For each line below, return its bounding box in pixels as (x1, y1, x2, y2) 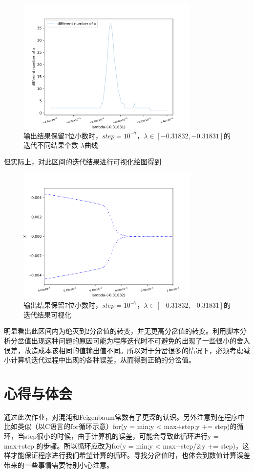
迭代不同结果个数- (23, 140, 81, 150)
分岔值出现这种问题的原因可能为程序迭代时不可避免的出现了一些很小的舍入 (10, 335, 250, 345)
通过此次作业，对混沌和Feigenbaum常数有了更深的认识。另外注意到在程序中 (4, 411, 245, 422)
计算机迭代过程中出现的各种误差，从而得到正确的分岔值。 (10, 355, 195, 365)
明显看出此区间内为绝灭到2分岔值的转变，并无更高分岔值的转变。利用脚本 (4, 326, 240, 336)
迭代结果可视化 (23, 309, 71, 319)
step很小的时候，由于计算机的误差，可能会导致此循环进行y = (24, 431, 219, 441)
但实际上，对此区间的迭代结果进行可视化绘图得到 (4, 156, 161, 166)
